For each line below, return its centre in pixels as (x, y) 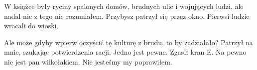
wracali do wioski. (31, 26)
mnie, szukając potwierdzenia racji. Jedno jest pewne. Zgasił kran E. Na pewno (125, 52)
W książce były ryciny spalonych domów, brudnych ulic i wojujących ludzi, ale (124, 6)
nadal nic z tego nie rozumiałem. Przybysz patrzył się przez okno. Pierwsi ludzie (127, 16)
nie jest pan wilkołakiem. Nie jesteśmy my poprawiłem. (88, 61)
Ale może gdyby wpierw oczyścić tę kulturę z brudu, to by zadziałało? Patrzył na (128, 42)
